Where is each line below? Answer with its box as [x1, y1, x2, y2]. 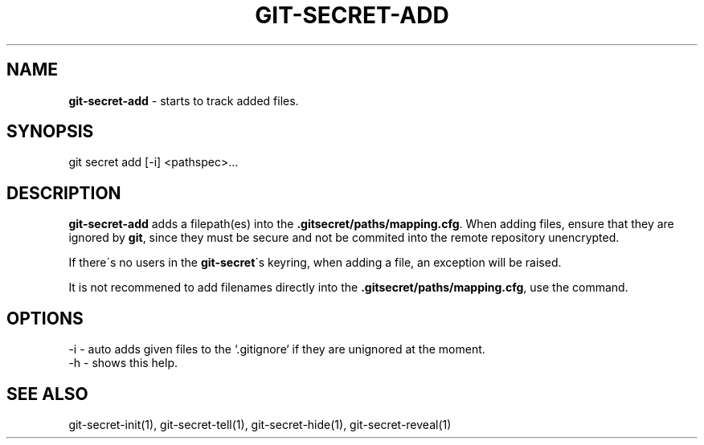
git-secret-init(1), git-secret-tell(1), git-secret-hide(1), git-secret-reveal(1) [68, 417, 452, 431]
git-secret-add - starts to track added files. [68, 93, 299, 108]
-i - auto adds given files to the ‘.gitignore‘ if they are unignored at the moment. [68, 342, 485, 357]
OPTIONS [6, 308, 84, 329]
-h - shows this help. [68, 356, 178, 370]
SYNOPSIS [6, 121, 94, 142]
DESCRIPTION [6, 182, 121, 203]
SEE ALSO [6, 383, 88, 404]
